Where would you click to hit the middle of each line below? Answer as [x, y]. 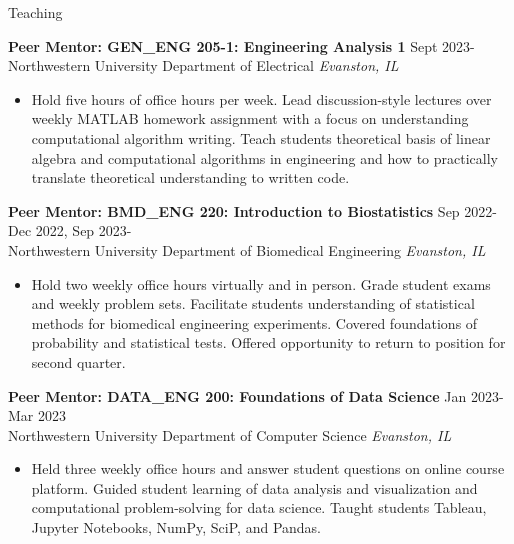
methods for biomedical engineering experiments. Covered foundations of [254, 322]
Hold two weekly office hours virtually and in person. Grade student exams [261, 283]
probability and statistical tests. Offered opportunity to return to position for [268, 342]
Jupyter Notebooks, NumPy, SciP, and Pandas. [176, 527]
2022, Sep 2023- [83, 230]
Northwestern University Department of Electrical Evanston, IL [203, 65]
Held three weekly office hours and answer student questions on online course [268, 468]
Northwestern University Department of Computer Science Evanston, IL [230, 434]
